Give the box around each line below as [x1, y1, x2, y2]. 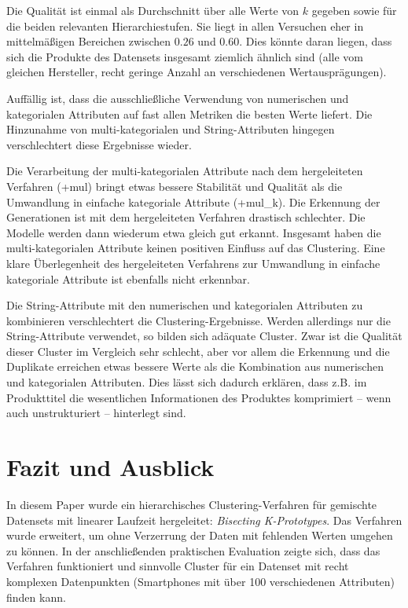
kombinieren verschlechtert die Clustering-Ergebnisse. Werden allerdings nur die [6, 312, 391, 328]
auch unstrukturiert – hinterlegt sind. [6, 405, 186, 421]
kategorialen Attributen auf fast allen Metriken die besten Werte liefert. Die [6, 105, 373, 122]
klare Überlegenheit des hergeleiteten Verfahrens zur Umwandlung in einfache [6, 255, 380, 271]
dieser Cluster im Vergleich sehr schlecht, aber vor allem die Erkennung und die [6, 342, 390, 359]
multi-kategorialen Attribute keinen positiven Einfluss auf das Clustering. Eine [6, 240, 385, 256]
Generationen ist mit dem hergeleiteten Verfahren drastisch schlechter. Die [6, 209, 366, 225]
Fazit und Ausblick [6, 451, 215, 483]
